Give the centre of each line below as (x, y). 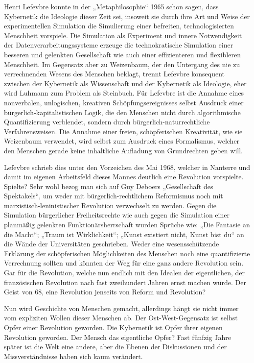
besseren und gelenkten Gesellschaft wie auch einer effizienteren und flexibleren (122, 54)
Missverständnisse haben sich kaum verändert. (73, 356)
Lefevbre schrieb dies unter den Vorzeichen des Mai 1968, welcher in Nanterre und (127, 167)
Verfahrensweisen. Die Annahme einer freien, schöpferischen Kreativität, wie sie (123, 131)
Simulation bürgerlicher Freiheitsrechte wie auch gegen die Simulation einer (117, 215)
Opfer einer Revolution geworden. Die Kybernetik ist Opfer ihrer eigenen (113, 327)
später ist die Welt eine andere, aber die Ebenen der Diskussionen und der (115, 347)
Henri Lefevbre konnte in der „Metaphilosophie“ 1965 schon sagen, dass (111, 6)
